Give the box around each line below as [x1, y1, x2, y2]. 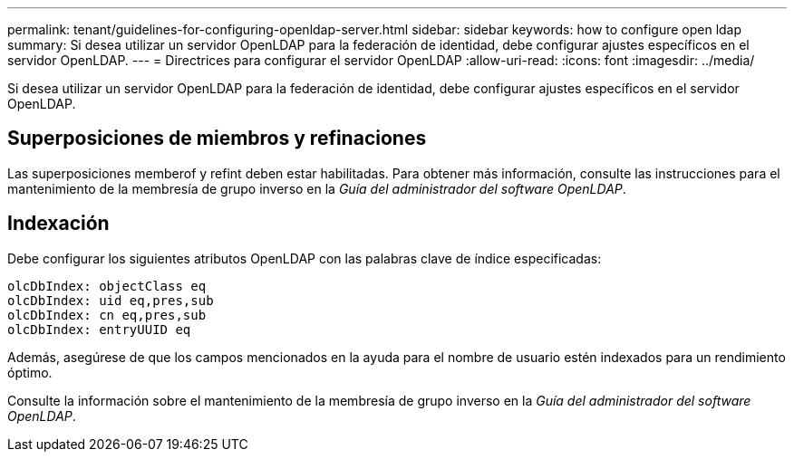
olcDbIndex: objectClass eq [7, 278, 207, 293]
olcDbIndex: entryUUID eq [7, 321, 191, 337]
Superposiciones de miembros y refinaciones [7, 127, 427, 150]
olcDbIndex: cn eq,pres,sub [7, 307, 207, 322]
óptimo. [7, 364, 53, 380]
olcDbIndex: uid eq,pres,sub [7, 292, 214, 308]
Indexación [7, 212, 110, 235]
